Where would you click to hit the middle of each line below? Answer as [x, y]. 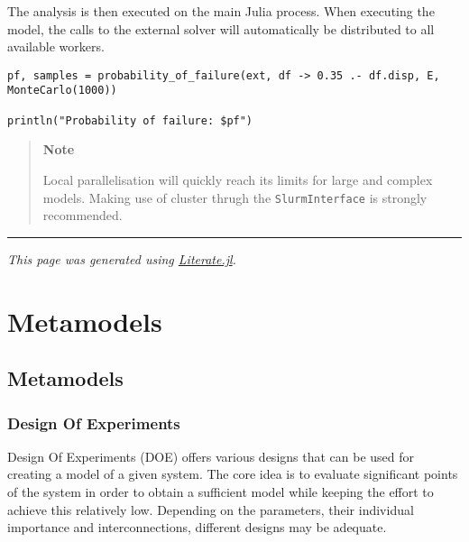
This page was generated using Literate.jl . [122, 258]
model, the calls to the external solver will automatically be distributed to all [221, 28]
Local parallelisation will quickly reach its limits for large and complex [238, 179]
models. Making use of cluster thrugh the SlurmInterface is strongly [235, 197]
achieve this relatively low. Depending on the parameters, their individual [211, 509]
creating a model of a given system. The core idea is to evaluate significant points [233, 474]
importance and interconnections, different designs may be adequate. [197, 527]
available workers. [56, 46]
